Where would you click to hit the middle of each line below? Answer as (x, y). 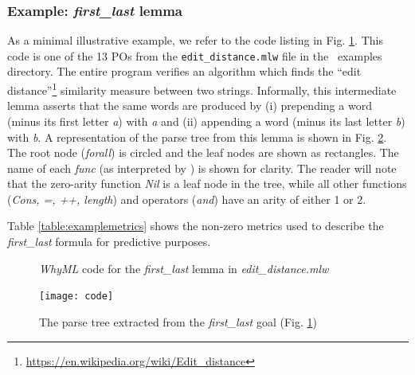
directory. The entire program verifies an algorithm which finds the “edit (184, 71)
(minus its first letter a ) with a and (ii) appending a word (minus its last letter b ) (206, 121)
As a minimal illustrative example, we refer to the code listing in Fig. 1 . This (195, 40)
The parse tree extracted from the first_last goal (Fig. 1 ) (178, 321)
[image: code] (76, 297)
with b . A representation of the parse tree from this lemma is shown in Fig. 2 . (197, 137)
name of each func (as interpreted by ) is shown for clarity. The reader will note (202, 168)
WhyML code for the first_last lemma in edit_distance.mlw (184, 268)
